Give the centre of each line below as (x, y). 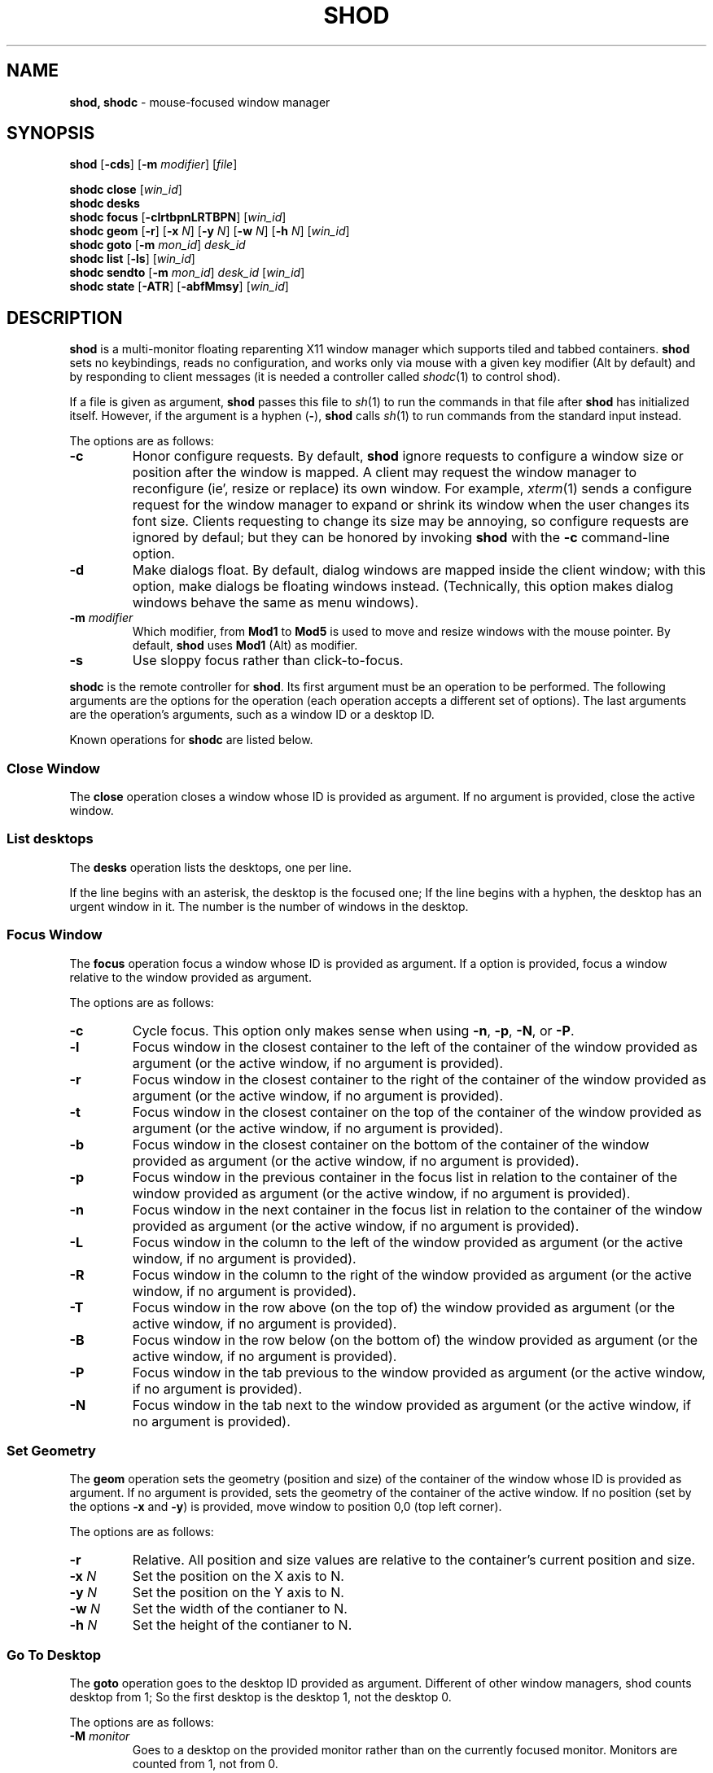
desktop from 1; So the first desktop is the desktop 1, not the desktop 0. (260, 1697)
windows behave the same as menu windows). (276, 603)
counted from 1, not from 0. (205, 1764)
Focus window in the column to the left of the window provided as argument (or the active (408, 1242)
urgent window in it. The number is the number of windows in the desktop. (269, 906)
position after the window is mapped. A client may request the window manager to (385, 473)
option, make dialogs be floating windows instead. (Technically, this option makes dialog (403, 587)
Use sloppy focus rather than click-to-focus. (268, 661)
